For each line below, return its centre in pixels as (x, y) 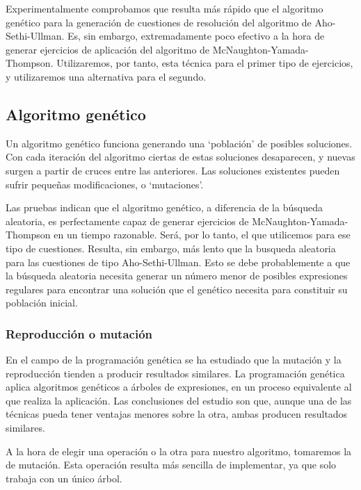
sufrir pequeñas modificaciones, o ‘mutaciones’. (105, 184)
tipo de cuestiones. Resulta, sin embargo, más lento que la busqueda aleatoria (171, 248)
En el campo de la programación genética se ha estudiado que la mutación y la (174, 360)
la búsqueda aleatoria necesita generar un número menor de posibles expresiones (177, 276)
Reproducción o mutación (79, 333)
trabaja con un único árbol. (64, 478)
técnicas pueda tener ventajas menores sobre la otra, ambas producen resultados (177, 414)
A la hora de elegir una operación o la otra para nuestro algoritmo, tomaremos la (179, 451)
